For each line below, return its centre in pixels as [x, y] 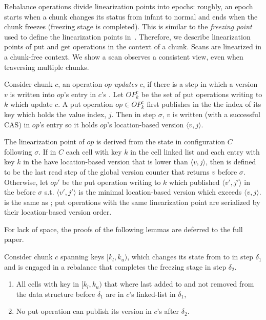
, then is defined [231, 162]
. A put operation [86, 104]
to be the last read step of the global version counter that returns [107, 171]
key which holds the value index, [55, 114]
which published [195, 182]
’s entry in [80, 94]
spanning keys [83, 257]
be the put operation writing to [111, 182]
